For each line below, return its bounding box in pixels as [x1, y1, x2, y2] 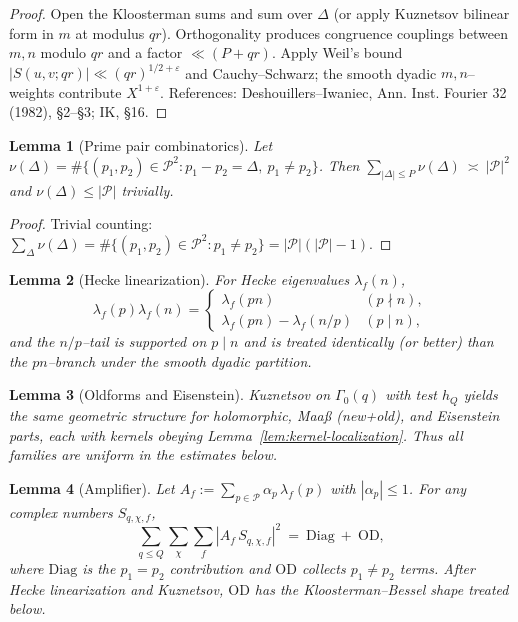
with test [385, 384, 438, 405]
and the [9, 331, 55, 352]
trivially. [121, 179, 174, 200]
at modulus [75, 22, 145, 43]
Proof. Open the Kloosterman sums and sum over [9, 3, 313, 23]
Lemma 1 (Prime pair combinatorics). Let [9, 135, 273, 156]
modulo [40, 42, 87, 63]
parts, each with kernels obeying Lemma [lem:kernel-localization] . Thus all [9, 424, 463, 445]
